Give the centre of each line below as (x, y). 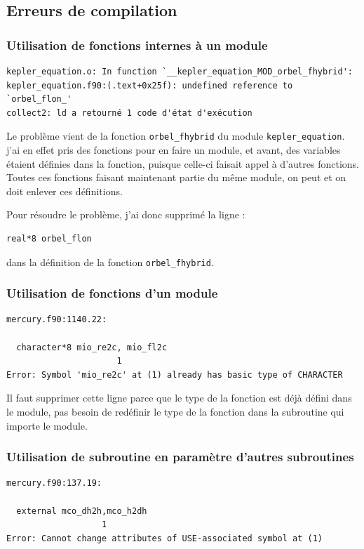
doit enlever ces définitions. (65, 191)
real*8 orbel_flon (49, 239)
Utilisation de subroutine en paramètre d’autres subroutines (180, 457)
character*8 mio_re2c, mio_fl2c (92, 347)
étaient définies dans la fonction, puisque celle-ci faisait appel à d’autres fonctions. (183, 163)
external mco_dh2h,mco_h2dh (82, 511)
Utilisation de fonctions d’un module (112, 293)
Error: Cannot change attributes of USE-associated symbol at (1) (165, 538)
